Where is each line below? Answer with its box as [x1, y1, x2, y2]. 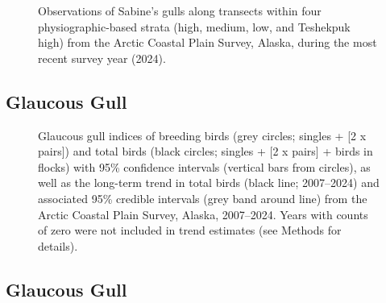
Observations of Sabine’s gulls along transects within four [38, 2, 322, 19]
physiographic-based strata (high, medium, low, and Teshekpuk [38, 18, 351, 35]
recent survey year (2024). [38, 49, 166, 66]
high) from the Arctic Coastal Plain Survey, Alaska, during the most [38, 34, 377, 51]
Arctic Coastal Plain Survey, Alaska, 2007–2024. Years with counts [38, 205, 368, 222]
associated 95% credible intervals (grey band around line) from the [38, 189, 367, 206]
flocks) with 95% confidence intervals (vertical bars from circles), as [38, 158, 371, 175]
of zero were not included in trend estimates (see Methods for [38, 222, 342, 239]
